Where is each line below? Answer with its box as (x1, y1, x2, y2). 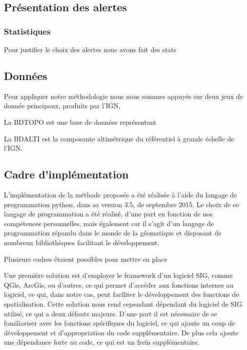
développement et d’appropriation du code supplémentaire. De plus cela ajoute (4, 327, 239, 337)
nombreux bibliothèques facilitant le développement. (4, 237, 159, 247)
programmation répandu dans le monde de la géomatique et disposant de (4, 228, 222, 238)
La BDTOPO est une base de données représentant (4, 117, 157, 127)
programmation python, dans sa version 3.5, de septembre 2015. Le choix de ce (4, 199, 239, 209)
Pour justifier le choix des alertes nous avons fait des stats (4, 44, 176, 54)
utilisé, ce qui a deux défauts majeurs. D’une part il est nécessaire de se (4, 308, 217, 318)
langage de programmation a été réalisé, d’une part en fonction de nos (4, 209, 213, 219)
